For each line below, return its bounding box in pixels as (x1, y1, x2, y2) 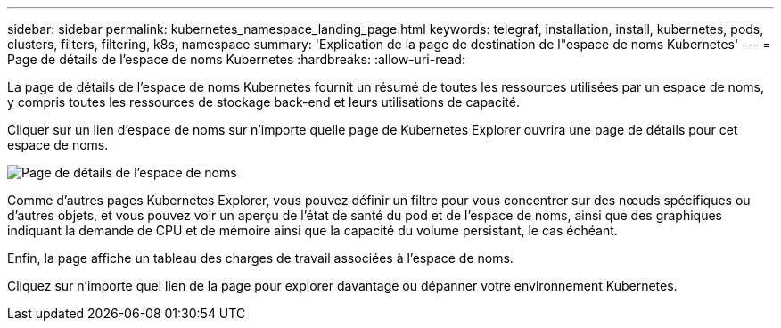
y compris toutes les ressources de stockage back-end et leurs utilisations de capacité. (7, 94, 521, 110)
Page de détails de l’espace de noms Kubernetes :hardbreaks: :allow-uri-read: (7, 52, 465, 67)
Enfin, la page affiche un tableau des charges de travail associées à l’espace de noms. (7, 250, 514, 266)
